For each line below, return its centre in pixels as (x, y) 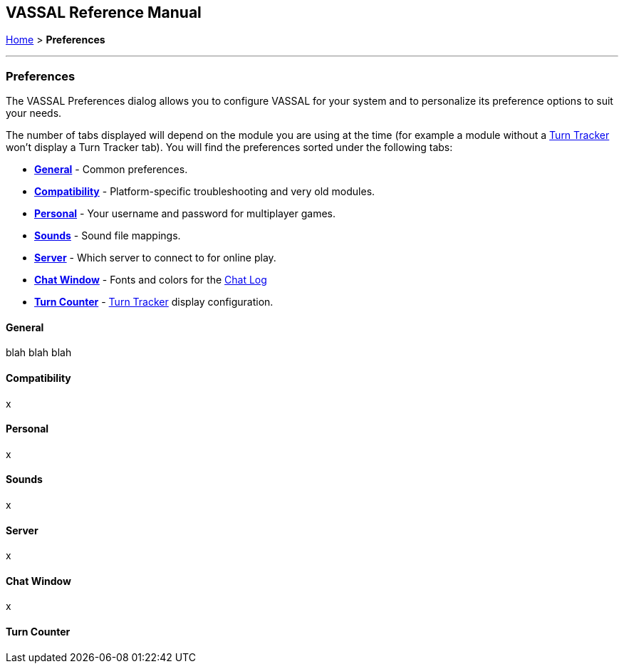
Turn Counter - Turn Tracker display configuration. (154, 302)
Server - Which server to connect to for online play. (155, 258)
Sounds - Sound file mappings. (108, 236)
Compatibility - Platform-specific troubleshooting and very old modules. (205, 192)
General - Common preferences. (111, 170)
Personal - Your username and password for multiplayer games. (185, 214)
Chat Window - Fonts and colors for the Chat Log (151, 280)
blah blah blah (39, 353)
